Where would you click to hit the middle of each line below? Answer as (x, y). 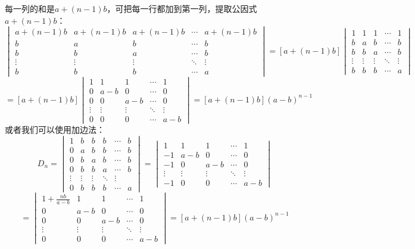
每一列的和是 (30, 8)
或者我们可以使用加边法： (55, 129)
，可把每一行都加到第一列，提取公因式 (182, 8)
